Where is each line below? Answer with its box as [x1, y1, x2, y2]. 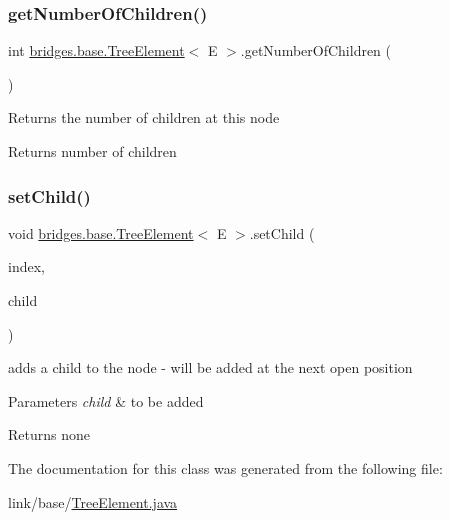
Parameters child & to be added [8, 390, 204, 411]
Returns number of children [8, 141, 177, 161]
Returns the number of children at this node [8, 107, 280, 128]
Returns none [8, 424, 90, 445]
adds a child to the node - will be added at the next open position [8, 357, 413, 378]
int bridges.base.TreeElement [8, 40, 185, 61]
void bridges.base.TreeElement [8, 222, 194, 243]
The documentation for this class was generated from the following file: [8, 457, 443, 478]
